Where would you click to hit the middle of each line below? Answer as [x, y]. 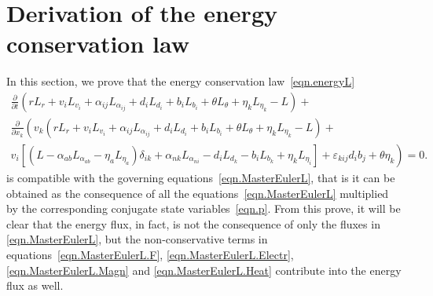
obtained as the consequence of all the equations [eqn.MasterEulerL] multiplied [198, 193]
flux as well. [35, 285]
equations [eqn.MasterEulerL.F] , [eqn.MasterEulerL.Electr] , [150, 254]
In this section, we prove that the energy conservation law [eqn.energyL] [181, 81]
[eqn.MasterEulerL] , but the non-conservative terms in [137, 239]
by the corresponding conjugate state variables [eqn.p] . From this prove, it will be [204, 208]
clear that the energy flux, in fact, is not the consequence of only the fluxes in [193, 223]
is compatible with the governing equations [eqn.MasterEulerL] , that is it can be [201, 177]
